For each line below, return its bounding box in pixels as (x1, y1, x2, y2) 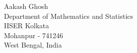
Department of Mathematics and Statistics (4, 10, 134, 21)
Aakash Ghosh (4, 1, 48, 11)
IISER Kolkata (4, 20, 49, 31)
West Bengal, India (4, 40, 62, 50)
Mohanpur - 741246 (4, 30, 63, 40)
